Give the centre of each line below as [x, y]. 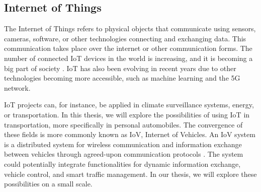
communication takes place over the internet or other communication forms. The [128, 48]
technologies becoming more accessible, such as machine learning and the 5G [122, 78]
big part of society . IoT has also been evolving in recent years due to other [120, 68]
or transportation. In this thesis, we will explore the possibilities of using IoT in [127, 114]
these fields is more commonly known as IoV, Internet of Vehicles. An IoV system [130, 134]
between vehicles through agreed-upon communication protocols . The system [124, 154]
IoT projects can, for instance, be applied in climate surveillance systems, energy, [129, 105]
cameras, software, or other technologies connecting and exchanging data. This [125, 38]
